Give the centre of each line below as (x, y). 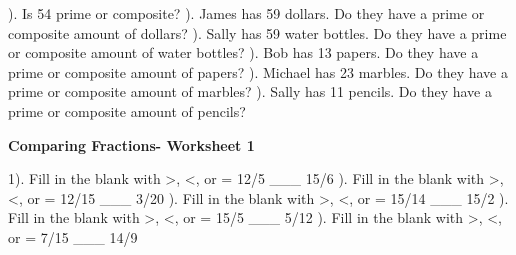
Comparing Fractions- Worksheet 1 (131, 144)
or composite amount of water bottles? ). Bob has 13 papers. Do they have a (243, 52)
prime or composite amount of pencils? (127, 110)
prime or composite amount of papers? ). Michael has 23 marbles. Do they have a (258, 71)
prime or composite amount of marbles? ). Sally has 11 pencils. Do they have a (250, 91)
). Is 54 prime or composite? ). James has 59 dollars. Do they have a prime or (246, 13)
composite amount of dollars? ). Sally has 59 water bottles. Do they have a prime (257, 32)
